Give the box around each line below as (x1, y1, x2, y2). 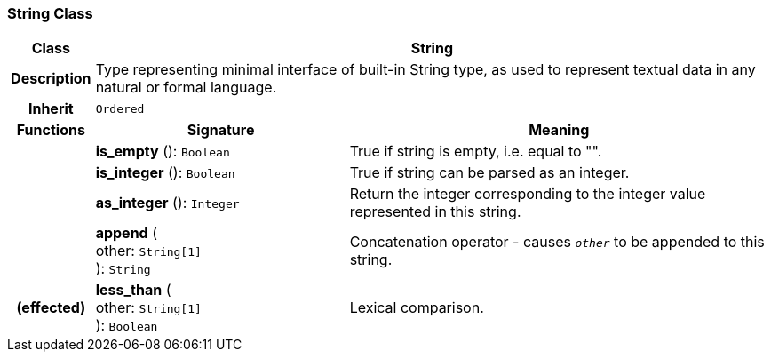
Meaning (529, 121, 590, 140)
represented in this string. (349, 203, 521, 221)
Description (11, 69, 91, 88)
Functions (16, 121, 85, 140)
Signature (187, 121, 255, 140)
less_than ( (95, 281, 171, 299)
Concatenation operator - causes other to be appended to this (349, 233, 765, 251)
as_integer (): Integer (95, 194, 240, 212)
